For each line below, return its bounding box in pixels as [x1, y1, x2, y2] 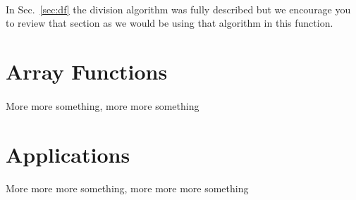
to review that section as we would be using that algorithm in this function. [6, 15, 333, 30]
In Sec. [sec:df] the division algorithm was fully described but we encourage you [6, 1, 351, 16]
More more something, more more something [6, 98, 200, 113]
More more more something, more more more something [6, 181, 249, 196]
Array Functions [6, 56, 168, 85]
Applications [6, 139, 130, 168]
